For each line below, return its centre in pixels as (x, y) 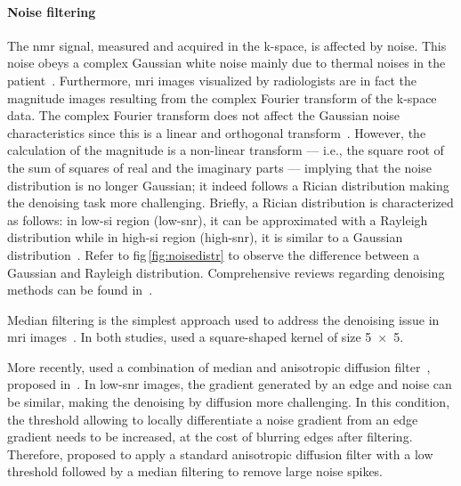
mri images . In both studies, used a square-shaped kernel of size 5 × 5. (206, 337)
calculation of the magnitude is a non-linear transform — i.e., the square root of (226, 150)
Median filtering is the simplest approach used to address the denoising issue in (223, 319)
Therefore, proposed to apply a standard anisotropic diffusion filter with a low (220, 454)
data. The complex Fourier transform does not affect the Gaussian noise (204, 115)
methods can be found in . (80, 290)
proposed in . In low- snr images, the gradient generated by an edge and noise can (230, 384)
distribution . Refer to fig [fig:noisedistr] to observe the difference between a (214, 254)
